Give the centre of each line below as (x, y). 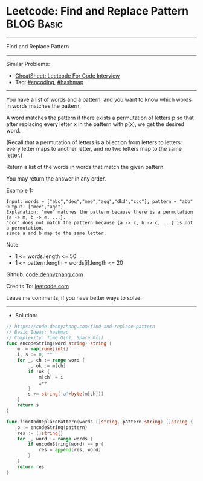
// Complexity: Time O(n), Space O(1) (55, 337)
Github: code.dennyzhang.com (45, 274)
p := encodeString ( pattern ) (52, 427)
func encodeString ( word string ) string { (59, 343)
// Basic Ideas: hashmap (37, 332)
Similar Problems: (28, 64)
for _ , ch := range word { (51, 360)
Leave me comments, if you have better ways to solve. (74, 297)
